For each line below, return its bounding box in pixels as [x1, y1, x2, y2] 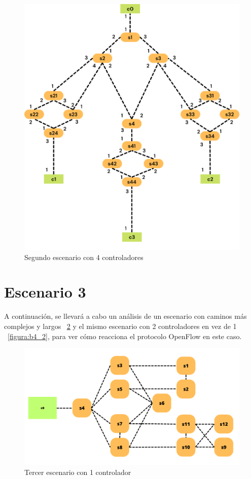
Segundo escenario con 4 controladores [24, 251, 144, 262]
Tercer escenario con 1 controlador [24, 466, 131, 477]
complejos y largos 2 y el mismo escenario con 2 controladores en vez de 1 [4, 321, 237, 331]
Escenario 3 [4, 281, 86, 302]
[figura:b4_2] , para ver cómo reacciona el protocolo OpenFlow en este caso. [8, 330, 242, 341]
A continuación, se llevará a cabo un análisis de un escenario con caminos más [4, 311, 247, 321]
